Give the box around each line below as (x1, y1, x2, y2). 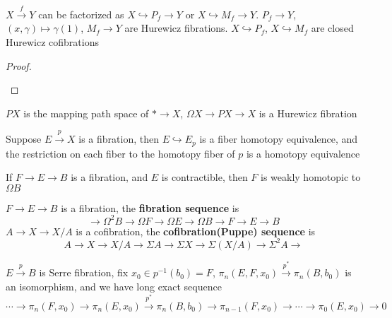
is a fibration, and (71, 170, 148, 184)
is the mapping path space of (23, 105, 149, 120)
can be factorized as (38, 6, 124, 21)
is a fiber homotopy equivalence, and (199, 131, 358, 146)
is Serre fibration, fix (39, 265, 129, 280)
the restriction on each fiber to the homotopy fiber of (6, 146, 235, 160)
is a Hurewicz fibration (259, 105, 357, 120)
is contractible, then (161, 170, 248, 184)
